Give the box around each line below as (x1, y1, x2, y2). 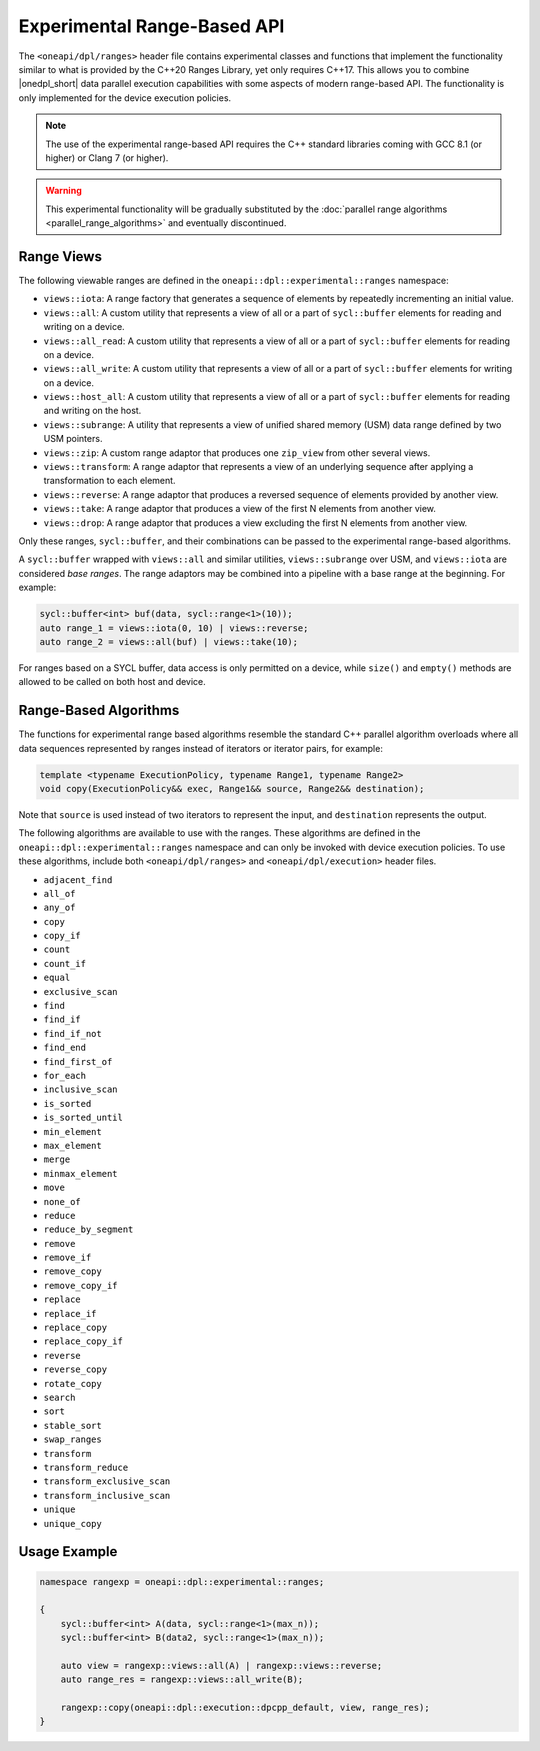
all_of (43, 888, 76, 899)
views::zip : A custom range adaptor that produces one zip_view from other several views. (43, 446, 431, 459)
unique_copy (43, 1518, 102, 1529)
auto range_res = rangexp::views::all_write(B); (60, 1674, 304, 1685)
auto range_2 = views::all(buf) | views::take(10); (39, 636, 299, 647)
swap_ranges (43, 1434, 102, 1445)
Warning (45, 185, 82, 197)
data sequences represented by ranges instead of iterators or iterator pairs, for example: (18, 742, 384, 754)
